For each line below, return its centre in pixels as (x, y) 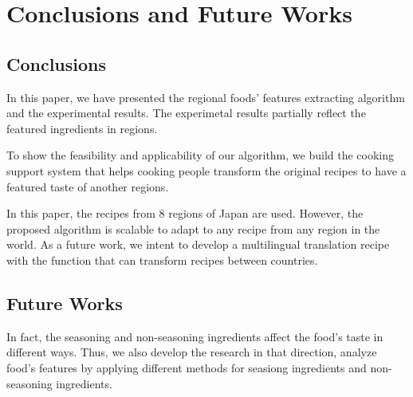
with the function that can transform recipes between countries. (162, 259)
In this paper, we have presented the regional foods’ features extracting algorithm (206, 97)
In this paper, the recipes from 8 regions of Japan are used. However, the (185, 213)
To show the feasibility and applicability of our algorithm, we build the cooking (201, 155)
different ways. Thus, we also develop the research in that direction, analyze (192, 352)
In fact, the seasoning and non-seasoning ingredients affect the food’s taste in (195, 336)
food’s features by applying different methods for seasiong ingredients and (187, 367)
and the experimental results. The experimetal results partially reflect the (186, 113)
